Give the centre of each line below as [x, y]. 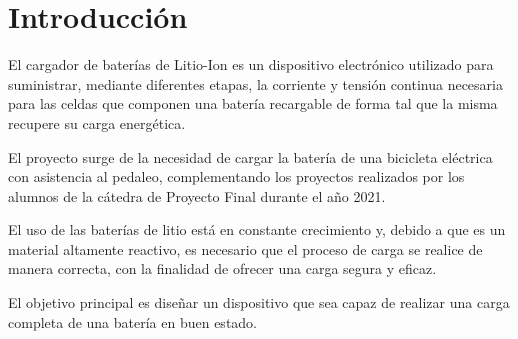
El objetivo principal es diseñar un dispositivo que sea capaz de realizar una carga [259, 302]
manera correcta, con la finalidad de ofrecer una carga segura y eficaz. [222, 268]
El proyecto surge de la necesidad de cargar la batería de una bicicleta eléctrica [250, 156]
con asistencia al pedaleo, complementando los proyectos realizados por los [236, 176]
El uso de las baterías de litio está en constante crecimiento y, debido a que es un [257, 229]
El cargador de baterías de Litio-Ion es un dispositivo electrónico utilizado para [251, 64]
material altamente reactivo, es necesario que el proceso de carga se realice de [245, 248]
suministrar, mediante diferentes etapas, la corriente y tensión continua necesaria [255, 83]
